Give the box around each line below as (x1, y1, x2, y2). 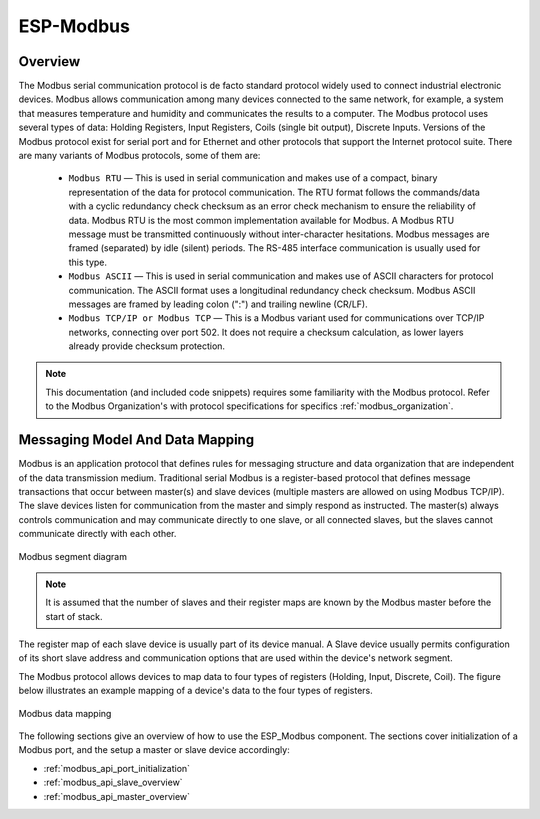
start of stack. (45, 610, 104, 622)
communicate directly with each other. (18, 528, 177, 540)
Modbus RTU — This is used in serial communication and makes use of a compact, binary (68, 172, 438, 184)
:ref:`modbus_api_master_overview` (43, 790, 190, 802)
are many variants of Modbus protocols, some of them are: (18, 150, 261, 162)
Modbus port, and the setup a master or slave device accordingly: (18, 744, 290, 756)
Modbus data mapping (18, 707, 112, 719)
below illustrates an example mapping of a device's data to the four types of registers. (18, 685, 374, 697)
